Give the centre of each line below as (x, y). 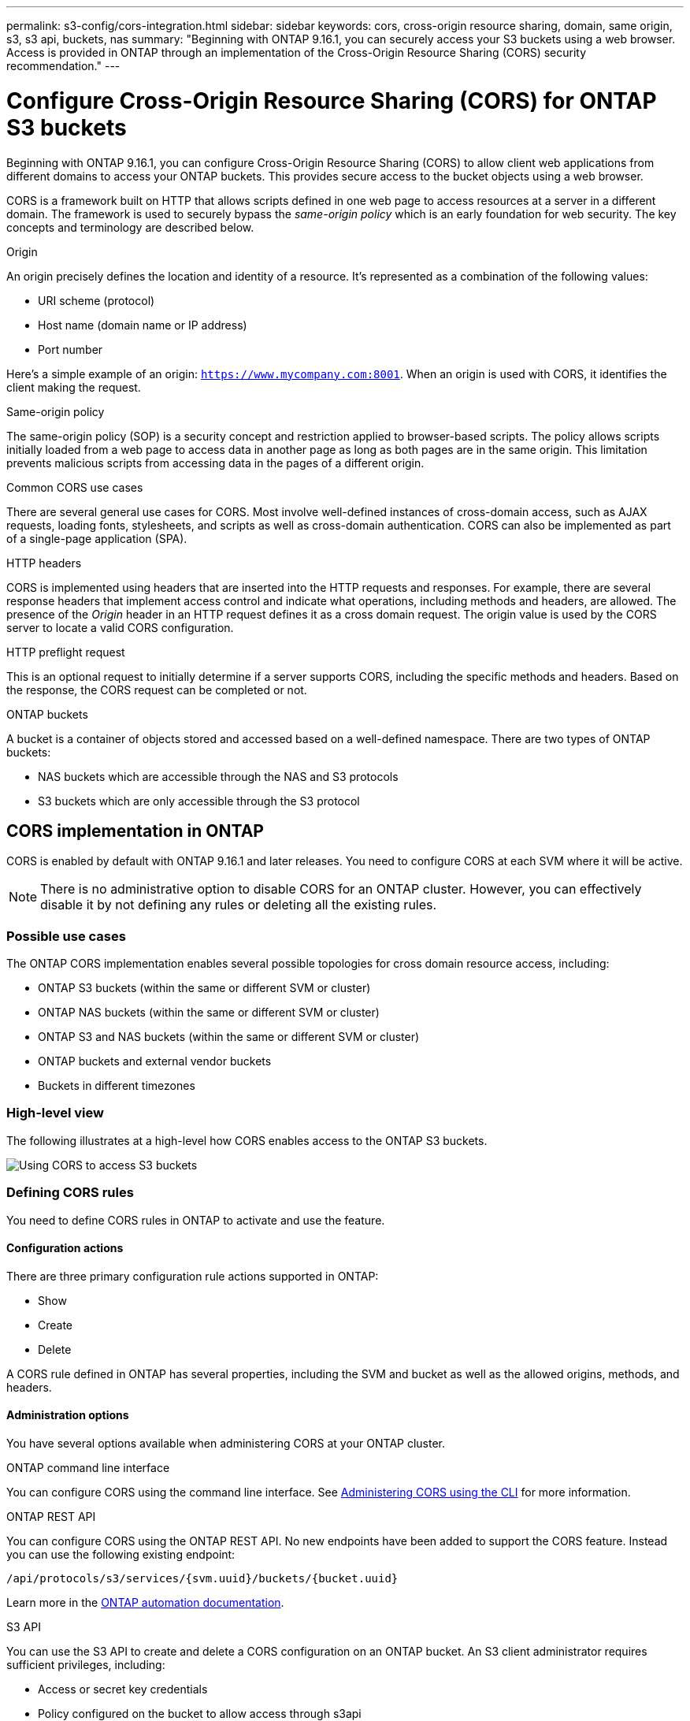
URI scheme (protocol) (96, 300)
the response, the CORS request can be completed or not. (157, 690)
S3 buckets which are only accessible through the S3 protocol (199, 801)
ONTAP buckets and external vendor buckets (155, 1061)
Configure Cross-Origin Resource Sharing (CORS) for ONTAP (332, 100)
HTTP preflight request (66, 652)
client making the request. (74, 387)
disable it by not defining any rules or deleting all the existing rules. (239, 905)
